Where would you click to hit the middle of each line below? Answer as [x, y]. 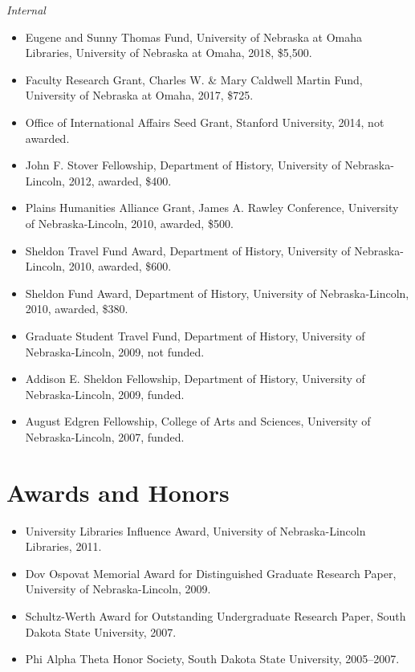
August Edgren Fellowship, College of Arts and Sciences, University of [198, 421]
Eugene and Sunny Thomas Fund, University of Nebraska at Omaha [193, 37]
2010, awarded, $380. [77, 309]
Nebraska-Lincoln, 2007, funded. [105, 436]
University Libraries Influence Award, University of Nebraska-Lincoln [195, 530]
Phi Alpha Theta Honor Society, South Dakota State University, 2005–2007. [212, 659]
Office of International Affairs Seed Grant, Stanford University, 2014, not [205, 122]
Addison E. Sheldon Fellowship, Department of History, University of [195, 379]
